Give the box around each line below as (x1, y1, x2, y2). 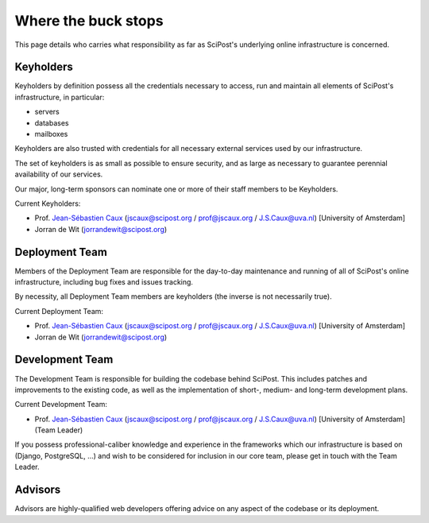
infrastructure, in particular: (14, 92, 105, 102)
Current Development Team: (14, 400, 107, 409)
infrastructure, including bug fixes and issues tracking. (14, 277, 194, 287)
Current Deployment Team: (14, 306, 103, 316)
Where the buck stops (14, 12, 164, 29)
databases (34, 118, 69, 127)
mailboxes (34, 130, 68, 139)
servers (34, 107, 60, 117)
